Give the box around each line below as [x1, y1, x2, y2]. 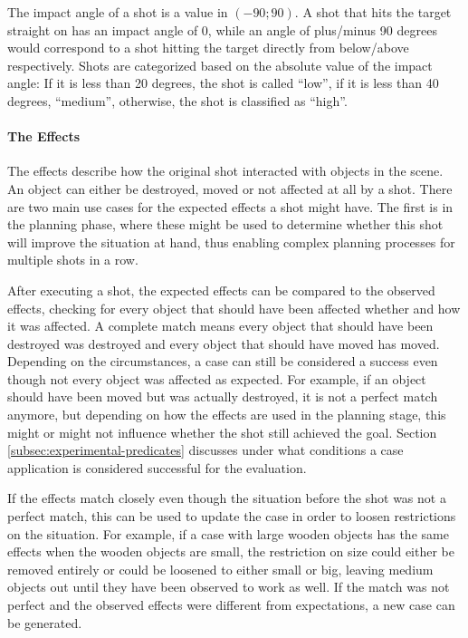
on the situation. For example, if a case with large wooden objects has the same [7, 524, 449, 543]
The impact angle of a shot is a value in [7, 3, 228, 21]
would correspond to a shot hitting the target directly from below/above [7, 38, 409, 57]
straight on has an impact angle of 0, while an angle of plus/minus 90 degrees [7, 20, 437, 39]
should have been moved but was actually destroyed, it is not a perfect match [7, 387, 438, 406]
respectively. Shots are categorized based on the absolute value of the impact [7, 55, 433, 74]
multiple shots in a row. [7, 250, 138, 269]
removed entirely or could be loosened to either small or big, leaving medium [7, 559, 434, 578]
